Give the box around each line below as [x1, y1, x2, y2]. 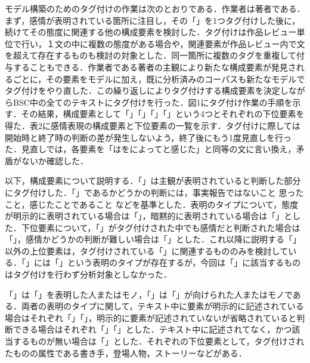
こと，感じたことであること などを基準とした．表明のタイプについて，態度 [5, 198, 299, 210]
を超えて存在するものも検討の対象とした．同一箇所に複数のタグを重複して [5, 49, 296, 61]
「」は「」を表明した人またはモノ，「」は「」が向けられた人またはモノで [5, 288, 293, 300]
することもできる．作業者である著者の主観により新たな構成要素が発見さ [13, 60, 296, 73]
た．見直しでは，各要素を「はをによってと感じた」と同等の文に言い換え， [5, 143, 296, 155]
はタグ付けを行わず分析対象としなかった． [5, 268, 172, 281]
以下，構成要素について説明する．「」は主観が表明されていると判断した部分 [5, 174, 301, 187]
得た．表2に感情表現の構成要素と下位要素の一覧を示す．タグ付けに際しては [5, 119, 300, 131]
